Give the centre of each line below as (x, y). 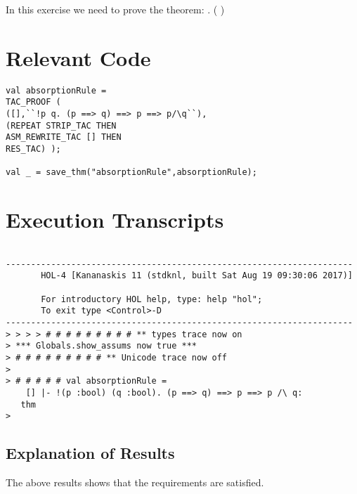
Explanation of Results (90, 453)
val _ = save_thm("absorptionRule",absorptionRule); (131, 173)
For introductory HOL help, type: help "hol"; (152, 299)
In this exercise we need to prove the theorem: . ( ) (115, 9)
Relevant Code (78, 57)
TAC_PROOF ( (33, 102)
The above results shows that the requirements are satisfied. (135, 482)
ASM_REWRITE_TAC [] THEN (64, 137)
